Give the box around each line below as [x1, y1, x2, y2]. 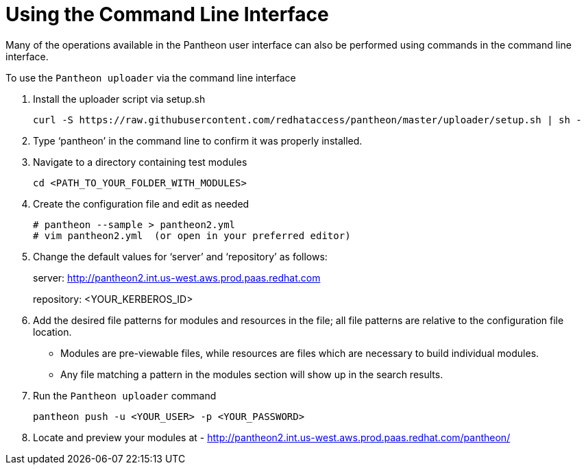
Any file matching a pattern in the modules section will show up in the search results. [60, 368, 443, 380]
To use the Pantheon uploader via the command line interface [5, 71, 296, 84]
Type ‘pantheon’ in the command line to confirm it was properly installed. [33, 134, 363, 147]
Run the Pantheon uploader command [33, 389, 217, 401]
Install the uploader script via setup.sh [33, 92, 206, 105]
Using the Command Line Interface [5, 3, 329, 26]
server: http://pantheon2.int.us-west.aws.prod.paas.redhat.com [33, 271, 321, 284]
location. [33, 325, 72, 338]
